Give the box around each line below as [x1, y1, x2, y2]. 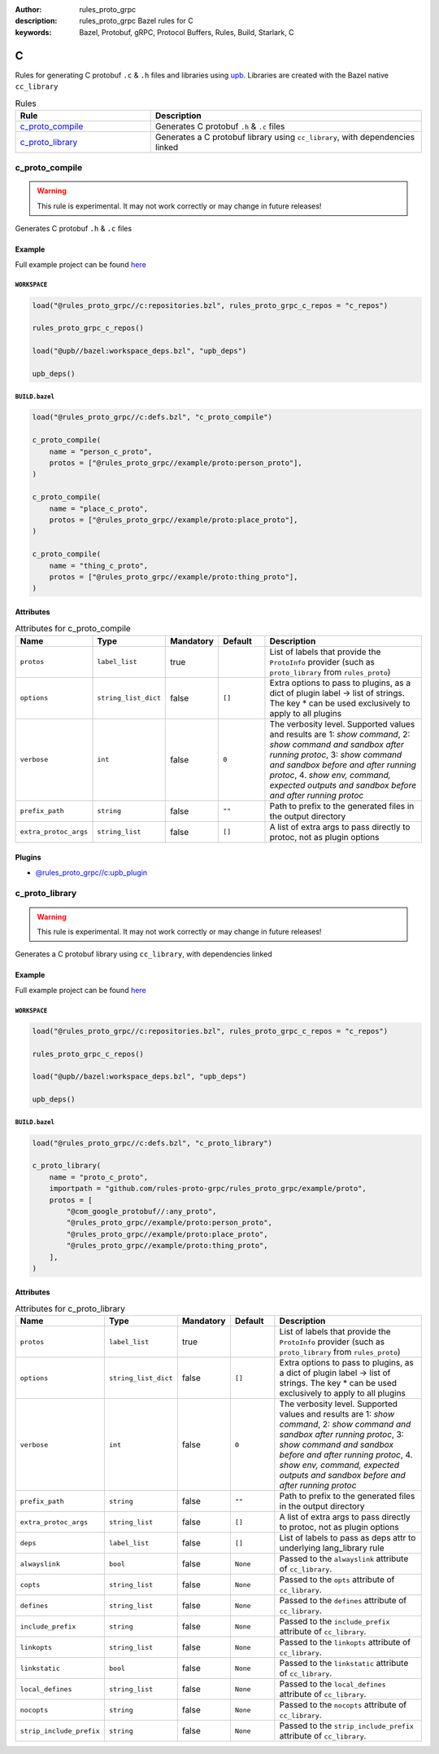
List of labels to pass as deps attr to [279, 1532, 416, 1544]
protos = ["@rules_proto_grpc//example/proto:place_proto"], [49, 515, 298, 525]
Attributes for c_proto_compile [15, 623, 132, 635]
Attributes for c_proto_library [15, 1303, 125, 1315]
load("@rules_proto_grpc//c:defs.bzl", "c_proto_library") [32, 1138, 272, 1148]
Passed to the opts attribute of [279, 1574, 395, 1585]
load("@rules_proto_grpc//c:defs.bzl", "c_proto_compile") [32, 412, 272, 422]
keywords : [15, 27, 52, 37]
